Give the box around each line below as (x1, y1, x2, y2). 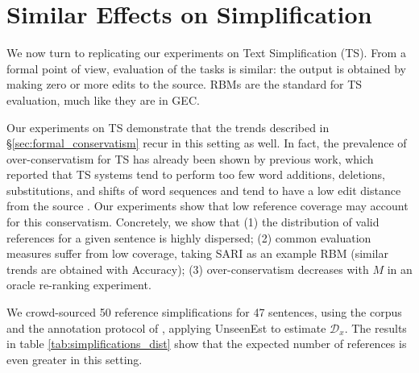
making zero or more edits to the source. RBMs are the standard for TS (6, 76, 363, 93)
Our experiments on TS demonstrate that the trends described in (6, 118, 330, 135)
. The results (344, 319, 407, 336)
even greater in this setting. (6, 350, 143, 367)
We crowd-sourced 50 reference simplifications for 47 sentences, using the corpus (6, 304, 402, 321)
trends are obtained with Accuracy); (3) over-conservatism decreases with (6, 260, 369, 277)
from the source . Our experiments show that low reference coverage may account (6, 197, 409, 214)
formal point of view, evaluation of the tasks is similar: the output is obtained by (6, 60, 406, 77)
